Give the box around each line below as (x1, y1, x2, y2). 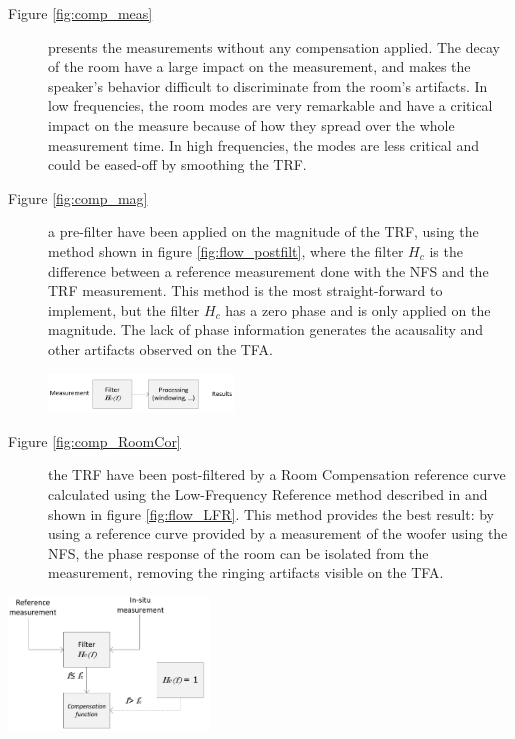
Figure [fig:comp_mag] (8, 187, 148, 208)
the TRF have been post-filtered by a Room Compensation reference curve (48, 464, 506, 485)
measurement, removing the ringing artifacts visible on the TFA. (48, 562, 444, 583)
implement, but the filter (48, 299, 200, 320)
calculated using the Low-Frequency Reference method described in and (48, 483, 488, 504)
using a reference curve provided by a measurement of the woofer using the (48, 523, 508, 544)
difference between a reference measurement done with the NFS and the (48, 260, 489, 281)
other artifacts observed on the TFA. (48, 338, 273, 359)
